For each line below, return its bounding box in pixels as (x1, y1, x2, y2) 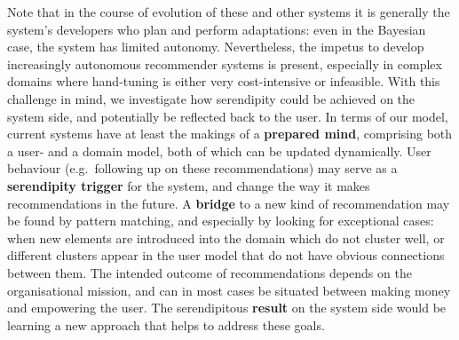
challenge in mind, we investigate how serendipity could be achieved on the (7, 89, 415, 107)
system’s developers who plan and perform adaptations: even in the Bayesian (7, 20, 426, 38)
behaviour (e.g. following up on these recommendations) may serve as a (7, 159, 398, 178)
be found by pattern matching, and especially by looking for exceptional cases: (7, 211, 434, 230)
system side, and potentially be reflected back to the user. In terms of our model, (7, 107, 448, 125)
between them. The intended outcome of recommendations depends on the (7, 263, 412, 281)
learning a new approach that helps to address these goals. (7, 315, 325, 334)
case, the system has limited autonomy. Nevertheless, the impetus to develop (7, 37, 424, 56)
